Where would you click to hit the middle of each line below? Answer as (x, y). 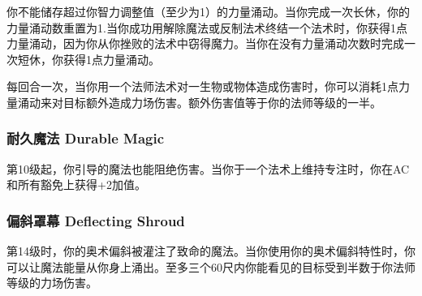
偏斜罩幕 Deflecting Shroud (96, 220)
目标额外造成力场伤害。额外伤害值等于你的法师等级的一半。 (222, 102)
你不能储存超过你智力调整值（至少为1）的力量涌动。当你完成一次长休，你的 (208, 11)
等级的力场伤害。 (52, 283)
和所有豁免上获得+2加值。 (76, 184)
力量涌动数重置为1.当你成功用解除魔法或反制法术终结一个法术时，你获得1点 (207, 27)
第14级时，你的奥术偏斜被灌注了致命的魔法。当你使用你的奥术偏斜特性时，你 (211, 251)
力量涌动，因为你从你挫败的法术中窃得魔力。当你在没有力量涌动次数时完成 (205, 43)
